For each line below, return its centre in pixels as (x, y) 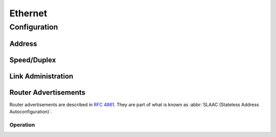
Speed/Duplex (33, 60)
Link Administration (41, 76)
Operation (22, 125)
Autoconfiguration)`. (31, 112)
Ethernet (28, 13)
